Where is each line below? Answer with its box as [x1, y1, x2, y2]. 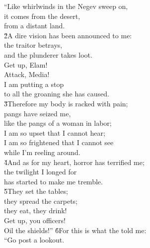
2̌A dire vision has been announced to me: [4, 30, 132, 40]
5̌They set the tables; [4, 186, 68, 196]
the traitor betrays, [4, 40, 63, 50]
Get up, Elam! [4, 59, 48, 70]
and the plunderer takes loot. [4, 49, 92, 60]
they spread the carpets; [4, 195, 78, 206]
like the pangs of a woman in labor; [4, 118, 112, 128]
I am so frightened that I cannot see [4, 137, 114, 148]
